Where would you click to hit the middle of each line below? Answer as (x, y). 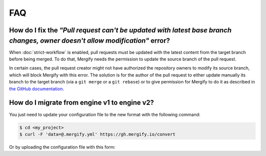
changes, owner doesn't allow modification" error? (89, 40)
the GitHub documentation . (36, 89)
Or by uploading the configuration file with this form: (62, 147)
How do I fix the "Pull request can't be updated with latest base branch (120, 30)
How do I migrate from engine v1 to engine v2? (82, 103)
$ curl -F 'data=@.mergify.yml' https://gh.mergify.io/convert (98, 134)
